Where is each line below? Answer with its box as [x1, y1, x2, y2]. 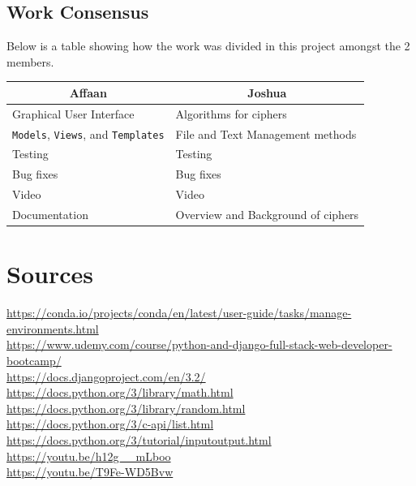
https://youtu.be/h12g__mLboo [6, 447, 171, 464]
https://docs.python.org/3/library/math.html [6, 384, 234, 401]
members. [6, 53, 54, 70]
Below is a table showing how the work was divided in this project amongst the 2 [6, 37, 410, 54]
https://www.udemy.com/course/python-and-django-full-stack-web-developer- [6, 336, 392, 353]
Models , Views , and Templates [12, 125, 165, 142]
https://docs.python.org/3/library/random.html [6, 399, 246, 416]
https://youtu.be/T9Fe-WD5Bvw [6, 463, 174, 480]
